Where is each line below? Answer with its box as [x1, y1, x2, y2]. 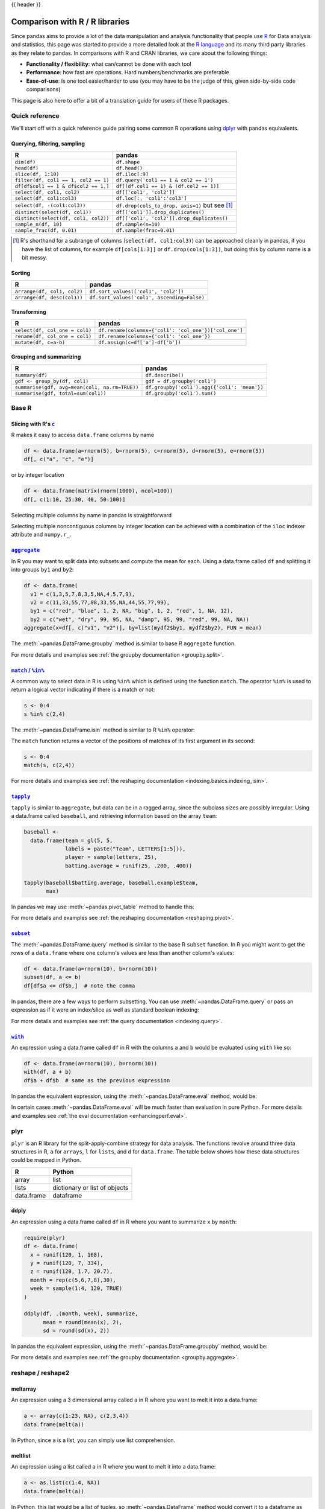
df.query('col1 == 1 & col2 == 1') [116, 177, 214, 183]
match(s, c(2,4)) [23, 762, 75, 769]
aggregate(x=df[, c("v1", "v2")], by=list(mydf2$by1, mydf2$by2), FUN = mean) [23, 625, 262, 631]
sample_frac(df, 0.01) [14, 227, 78, 234]
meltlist [11, 1452, 31, 1459]
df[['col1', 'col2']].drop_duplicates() [116, 215, 229, 222]
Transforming [11, 308, 46, 315]
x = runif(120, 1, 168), [30, 1251, 104, 1258]
